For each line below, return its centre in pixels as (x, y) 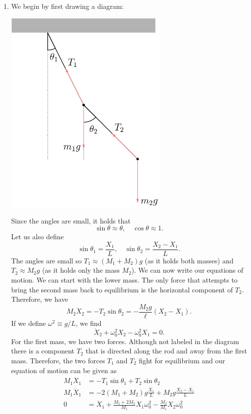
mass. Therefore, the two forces (58, 361)
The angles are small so (46, 260)
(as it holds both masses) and (189, 260)
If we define (28, 323)
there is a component (43, 351)
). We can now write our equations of (187, 270)
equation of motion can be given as (64, 370)
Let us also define (37, 237)
